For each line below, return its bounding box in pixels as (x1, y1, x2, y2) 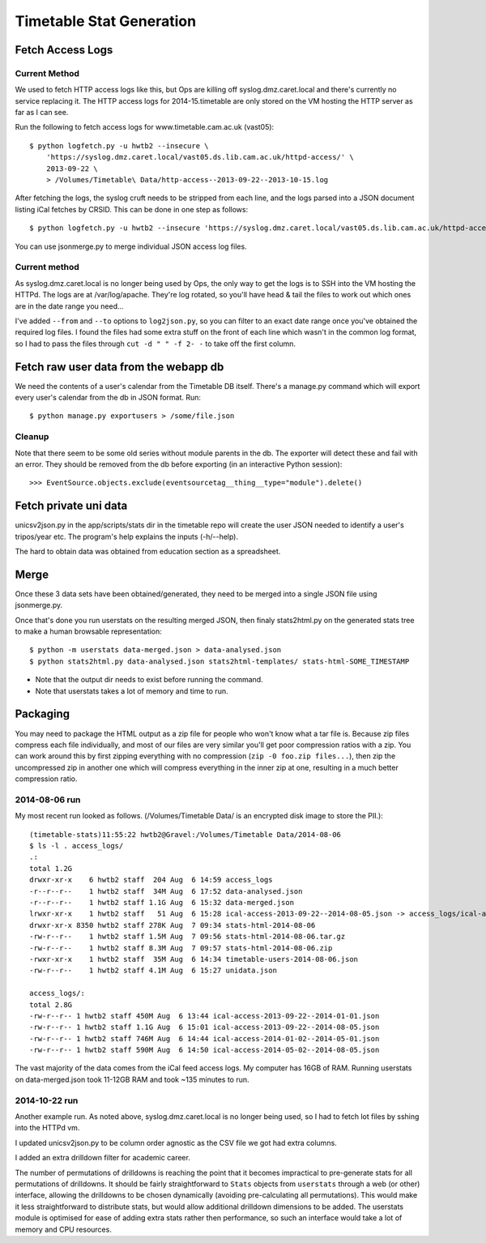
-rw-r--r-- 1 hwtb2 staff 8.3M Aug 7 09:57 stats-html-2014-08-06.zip (29, 943, 333, 952)
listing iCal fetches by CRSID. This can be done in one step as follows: (15, 204, 249, 214)
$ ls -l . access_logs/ (29, 841, 124, 851)
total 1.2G (29, 864, 73, 873)
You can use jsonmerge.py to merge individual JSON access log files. (15, 241, 247, 251)
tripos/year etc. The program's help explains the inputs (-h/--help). (15, 532, 239, 541)
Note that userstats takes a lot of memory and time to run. (35, 686, 228, 696)
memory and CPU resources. (15, 1224, 113, 1234)
